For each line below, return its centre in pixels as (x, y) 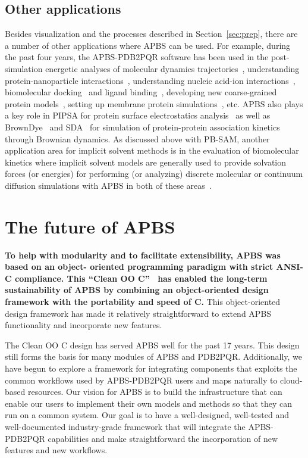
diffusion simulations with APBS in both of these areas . (108, 185)
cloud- (291, 380)
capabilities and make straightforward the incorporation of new (163, 438)
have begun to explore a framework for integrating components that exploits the (151, 368)
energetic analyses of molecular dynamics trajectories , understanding (172, 68)
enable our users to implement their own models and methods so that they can (149, 403)
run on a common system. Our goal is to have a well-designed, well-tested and (147, 415)
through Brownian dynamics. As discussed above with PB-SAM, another (137, 138)
